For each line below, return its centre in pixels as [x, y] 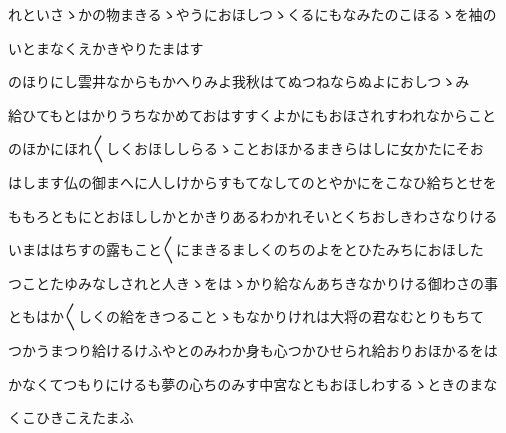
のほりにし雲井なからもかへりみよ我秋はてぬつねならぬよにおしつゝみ [239, 81]
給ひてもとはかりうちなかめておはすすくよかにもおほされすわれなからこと [252, 114]
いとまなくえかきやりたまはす [106, 47]
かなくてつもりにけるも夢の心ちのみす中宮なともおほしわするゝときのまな [253, 383]
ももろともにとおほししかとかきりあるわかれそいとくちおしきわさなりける [253, 215]
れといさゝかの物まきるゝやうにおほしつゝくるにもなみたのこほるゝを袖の [252, 14]
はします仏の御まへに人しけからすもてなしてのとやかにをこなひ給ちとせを [252, 181]
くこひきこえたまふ [71, 417]
